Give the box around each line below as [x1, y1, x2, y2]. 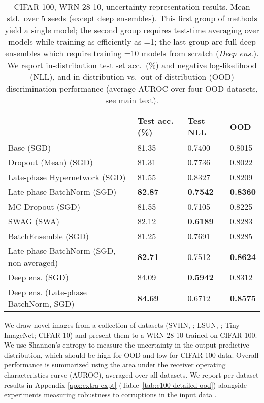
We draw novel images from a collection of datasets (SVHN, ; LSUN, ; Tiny [4, 320, 240, 330]
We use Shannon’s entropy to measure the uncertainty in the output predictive [4, 339, 249, 350]
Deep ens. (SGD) [8, 271, 69, 283]
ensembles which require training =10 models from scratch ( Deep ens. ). [5, 47, 259, 59]
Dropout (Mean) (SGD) [8, 156, 93, 168]
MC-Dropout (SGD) [8, 200, 80, 212]
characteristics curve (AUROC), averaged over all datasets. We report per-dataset [4, 369, 259, 380]
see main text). [105, 94, 159, 106]
